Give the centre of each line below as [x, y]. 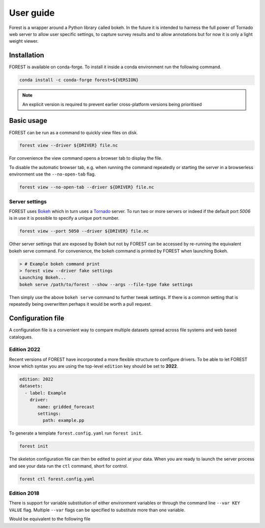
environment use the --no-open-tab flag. [52, 174]
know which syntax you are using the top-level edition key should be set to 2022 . [94, 366]
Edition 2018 [24, 493]
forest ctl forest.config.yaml [57, 479]
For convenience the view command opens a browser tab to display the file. [86, 158]
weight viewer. [24, 41]
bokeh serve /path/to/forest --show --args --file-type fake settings [106, 284]
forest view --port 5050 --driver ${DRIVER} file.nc [84, 231]
